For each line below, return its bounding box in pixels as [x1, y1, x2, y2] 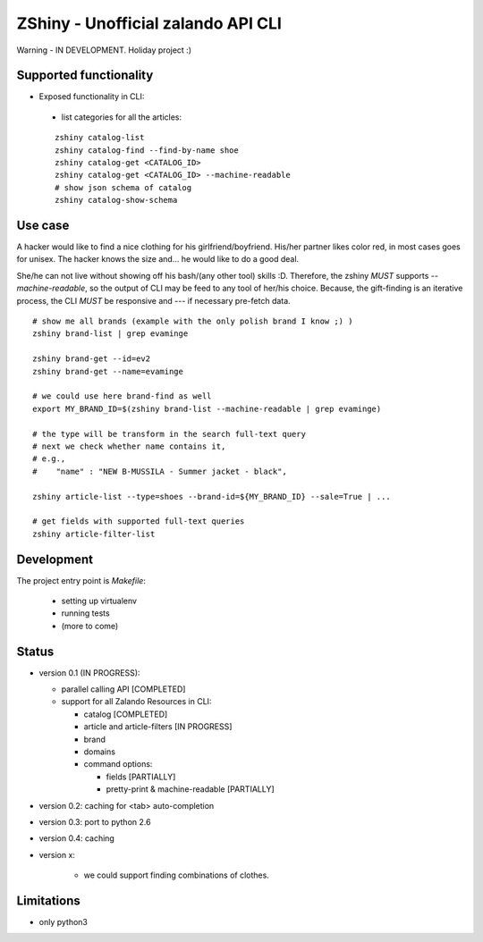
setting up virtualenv [61, 595, 138, 606]
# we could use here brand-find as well [32, 391, 212, 401]
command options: [83, 759, 153, 770]
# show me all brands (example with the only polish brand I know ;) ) [32, 316, 353, 326]
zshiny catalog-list [55, 132, 145, 143]
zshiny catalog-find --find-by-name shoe [55, 145, 239, 156]
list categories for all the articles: [61, 112, 182, 122]
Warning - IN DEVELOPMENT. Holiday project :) [16, 45, 192, 55]
